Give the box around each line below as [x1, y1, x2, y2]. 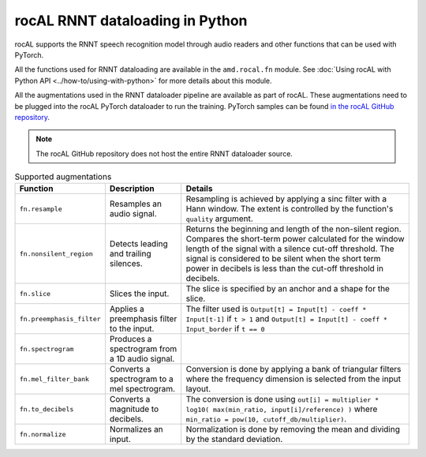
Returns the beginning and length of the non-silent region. [185, 223, 402, 234]
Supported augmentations [14, 171, 112, 182]
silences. [109, 258, 144, 269]
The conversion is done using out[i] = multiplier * [185, 394, 379, 405]
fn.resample [19, 204, 62, 213]
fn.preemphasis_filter [19, 314, 102, 323]
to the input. [109, 324, 155, 335]
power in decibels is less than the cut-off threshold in [185, 263, 384, 274]
